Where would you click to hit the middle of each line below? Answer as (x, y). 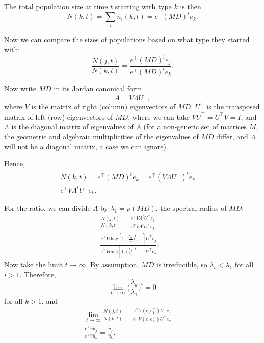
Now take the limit (34, 264)
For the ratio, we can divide (47, 208)
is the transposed (233, 107)
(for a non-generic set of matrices (195, 126)
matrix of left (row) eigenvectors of (59, 116)
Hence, (15, 163)
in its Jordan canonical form (98, 88)
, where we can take (159, 116)
